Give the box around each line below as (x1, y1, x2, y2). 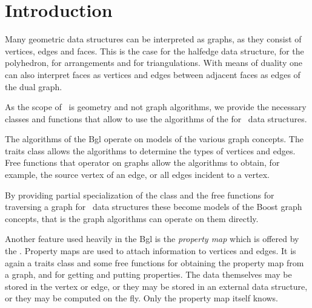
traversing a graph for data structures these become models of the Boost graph (5, 200, 302, 213)
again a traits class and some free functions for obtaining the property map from (5, 256, 304, 269)
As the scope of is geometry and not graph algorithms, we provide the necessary (5, 100, 307, 113)
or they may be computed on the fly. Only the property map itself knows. (5, 292, 279, 304)
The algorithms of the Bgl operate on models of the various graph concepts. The (5, 133, 304, 145)
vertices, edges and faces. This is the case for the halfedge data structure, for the (5, 44, 304, 57)
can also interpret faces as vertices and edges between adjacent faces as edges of (5, 68, 300, 80)
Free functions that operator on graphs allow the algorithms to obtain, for (5, 156, 280, 169)
